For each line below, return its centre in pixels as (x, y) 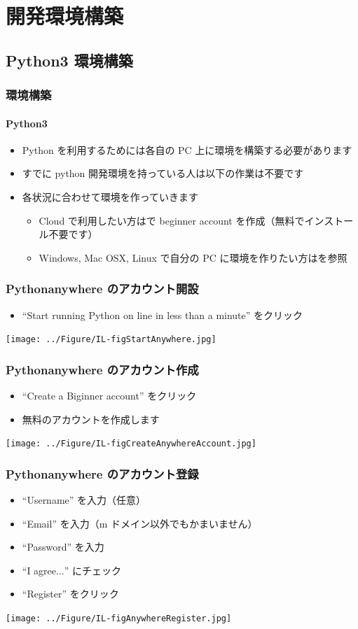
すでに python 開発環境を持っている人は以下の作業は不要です (163, 173)
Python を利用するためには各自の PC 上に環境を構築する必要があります (187, 149)
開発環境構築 (65, 16)
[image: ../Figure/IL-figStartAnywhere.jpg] (111, 340)
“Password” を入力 (63, 547)
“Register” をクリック (70, 594)
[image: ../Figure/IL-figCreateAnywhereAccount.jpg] (131, 444)
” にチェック (93, 570)
